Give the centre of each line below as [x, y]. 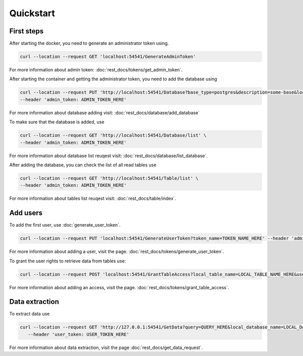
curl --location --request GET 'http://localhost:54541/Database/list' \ [113, 136]
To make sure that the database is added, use [57, 122]
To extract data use [30, 314]
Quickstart [32, 13]
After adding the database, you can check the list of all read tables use [83, 165]
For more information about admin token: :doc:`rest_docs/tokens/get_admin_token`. [96, 70]
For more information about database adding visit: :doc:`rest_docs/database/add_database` [105, 113]
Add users [26, 213]
